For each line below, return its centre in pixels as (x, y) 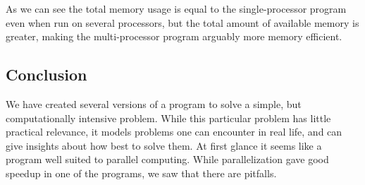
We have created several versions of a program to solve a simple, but (154, 103)
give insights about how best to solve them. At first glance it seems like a (164, 145)
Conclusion (47, 74)
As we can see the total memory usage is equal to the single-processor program (176, 8)
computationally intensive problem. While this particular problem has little (168, 118)
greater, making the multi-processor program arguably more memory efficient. (174, 36)
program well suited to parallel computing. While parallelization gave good (167, 159)
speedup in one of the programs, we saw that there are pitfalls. (141, 173)
